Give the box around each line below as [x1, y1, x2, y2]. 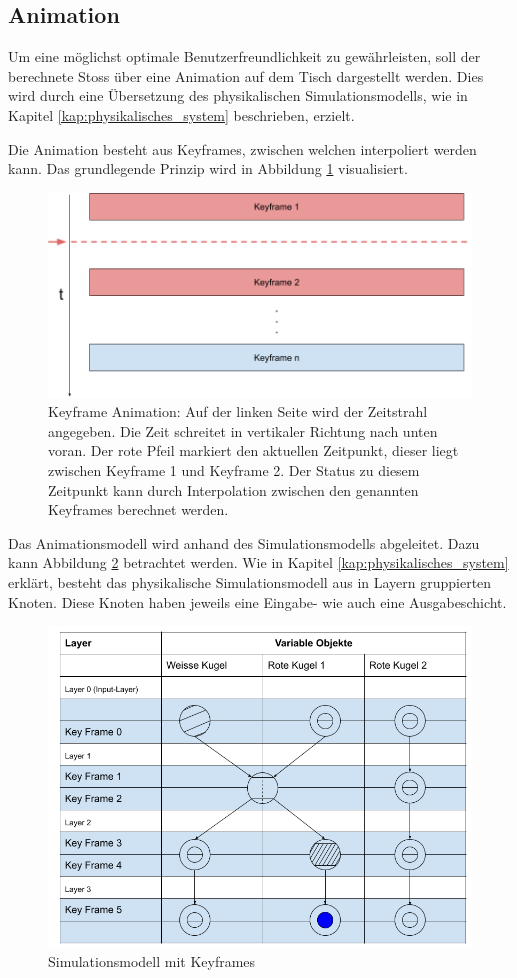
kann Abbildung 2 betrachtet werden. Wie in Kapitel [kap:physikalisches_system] [8, 552, 509, 573]
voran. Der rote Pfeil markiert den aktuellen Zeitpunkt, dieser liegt [48, 440, 459, 461]
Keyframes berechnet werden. [48, 499, 229, 520]
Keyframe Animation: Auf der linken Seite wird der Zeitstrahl [48, 401, 428, 422]
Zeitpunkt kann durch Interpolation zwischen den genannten [48, 479, 419, 500]
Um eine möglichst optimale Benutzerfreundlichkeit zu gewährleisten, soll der [8, 46, 481, 67]
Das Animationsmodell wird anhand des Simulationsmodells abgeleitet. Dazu [8, 532, 480, 553]
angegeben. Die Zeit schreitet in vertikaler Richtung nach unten [48, 420, 438, 441]
